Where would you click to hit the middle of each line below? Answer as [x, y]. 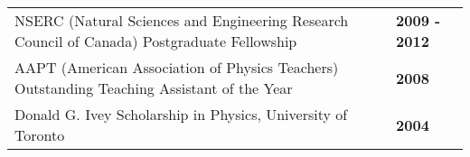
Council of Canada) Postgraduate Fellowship [156, 41]
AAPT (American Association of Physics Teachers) [177, 67]
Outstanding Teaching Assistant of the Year [154, 88]
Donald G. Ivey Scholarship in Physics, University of [181, 114]
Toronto [40, 135]
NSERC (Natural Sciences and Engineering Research [182, 20]
